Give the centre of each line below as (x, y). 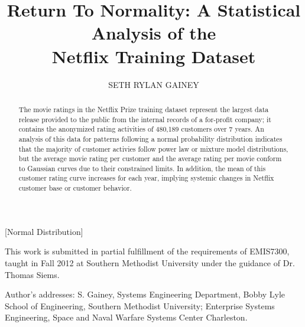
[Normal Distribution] (44, 231)
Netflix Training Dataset (154, 56)
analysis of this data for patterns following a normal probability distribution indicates (150, 138)
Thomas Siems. (32, 274)
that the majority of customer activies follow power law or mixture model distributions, (153, 148)
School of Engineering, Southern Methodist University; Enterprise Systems (140, 305)
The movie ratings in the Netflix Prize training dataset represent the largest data (144, 109)
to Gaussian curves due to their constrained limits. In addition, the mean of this (142, 168)
